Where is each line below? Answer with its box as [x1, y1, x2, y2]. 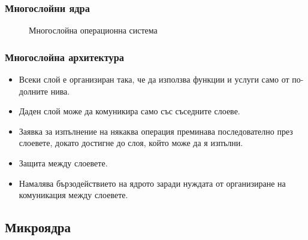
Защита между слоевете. [19, 157, 108, 169]
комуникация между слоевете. [19, 189, 128, 201]
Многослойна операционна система [29, 24, 158, 37]
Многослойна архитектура [5, 49, 125, 64]
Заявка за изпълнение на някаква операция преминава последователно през [19, 124, 293, 137]
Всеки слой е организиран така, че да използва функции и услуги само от [19, 73, 289, 86]
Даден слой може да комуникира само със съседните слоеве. [19, 105, 240, 117]
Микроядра [5, 218, 71, 236]
